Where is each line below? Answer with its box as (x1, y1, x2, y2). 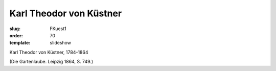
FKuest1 (50, 26, 66, 32)
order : (9, 32, 23, 38)
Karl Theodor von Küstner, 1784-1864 (9, 49, 88, 55)
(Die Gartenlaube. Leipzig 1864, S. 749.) (9, 59, 94, 65)
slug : (9, 26, 20, 32)
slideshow (50, 40, 72, 46)
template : (9, 40, 31, 46)
